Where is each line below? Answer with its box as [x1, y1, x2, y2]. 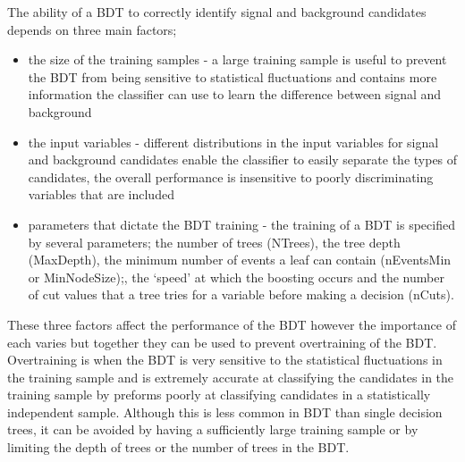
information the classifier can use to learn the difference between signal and [28, 85, 442, 104]
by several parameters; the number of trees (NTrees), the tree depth [28, 232, 401, 251]
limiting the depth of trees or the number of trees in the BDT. [7, 438, 350, 457]
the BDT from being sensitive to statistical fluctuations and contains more [28, 67, 437, 86]
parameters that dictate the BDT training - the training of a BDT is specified [28, 214, 455, 233]
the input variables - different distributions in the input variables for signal [28, 132, 439, 151]
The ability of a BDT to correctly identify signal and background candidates [7, 3, 427, 21]
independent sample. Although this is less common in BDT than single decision [7, 402, 443, 421]
